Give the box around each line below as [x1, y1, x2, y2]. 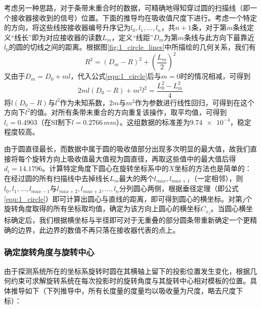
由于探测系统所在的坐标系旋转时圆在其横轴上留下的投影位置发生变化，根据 [4, 265, 250, 276]
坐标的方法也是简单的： [174, 163, 252, 174]
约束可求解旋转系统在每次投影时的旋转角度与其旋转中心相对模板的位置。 [11, 275, 250, 286]
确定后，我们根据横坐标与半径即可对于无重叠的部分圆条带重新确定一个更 [11, 215, 250, 225]
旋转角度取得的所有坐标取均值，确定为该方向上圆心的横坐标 [4, 203, 201, 214]
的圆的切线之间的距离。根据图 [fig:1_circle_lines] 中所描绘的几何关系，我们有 [9, 42, 256, 52]
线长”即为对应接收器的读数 [14, 32, 102, 42]
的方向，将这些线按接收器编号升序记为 [4, 22, 130, 33]
